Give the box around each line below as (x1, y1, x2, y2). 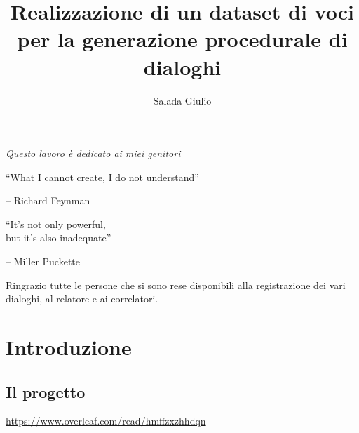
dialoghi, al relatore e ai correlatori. (6, 291, 158, 306)
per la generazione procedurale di (17, 25, 348, 53)
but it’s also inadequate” (6, 230, 111, 245)
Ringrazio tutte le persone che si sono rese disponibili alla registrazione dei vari (6, 277, 346, 292)
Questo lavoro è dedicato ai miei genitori (6, 146, 181, 161)
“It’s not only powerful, (6, 216, 106, 231)
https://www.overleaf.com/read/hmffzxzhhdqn (6, 413, 206, 428)
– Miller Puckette (6, 254, 81, 269)
